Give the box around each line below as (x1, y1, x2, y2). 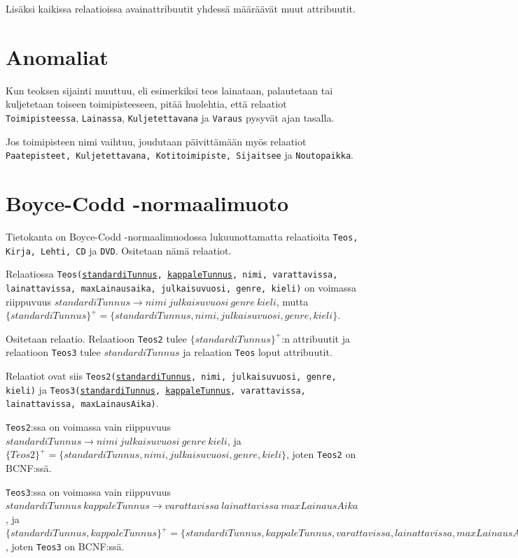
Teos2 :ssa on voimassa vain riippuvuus (6, 420, 171, 434)
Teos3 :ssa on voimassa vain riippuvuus (6, 484, 171, 499)
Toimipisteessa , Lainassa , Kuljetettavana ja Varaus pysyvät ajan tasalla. (6, 110, 335, 124)
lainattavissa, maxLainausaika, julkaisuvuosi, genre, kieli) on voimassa (6, 280, 357, 294)
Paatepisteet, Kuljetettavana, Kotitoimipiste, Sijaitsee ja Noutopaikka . (6, 148, 353, 162)
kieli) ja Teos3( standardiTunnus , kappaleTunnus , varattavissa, (6, 382, 306, 396)
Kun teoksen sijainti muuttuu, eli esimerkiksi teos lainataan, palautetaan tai (6, 83, 333, 97)
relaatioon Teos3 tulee (6, 345, 101, 359)
